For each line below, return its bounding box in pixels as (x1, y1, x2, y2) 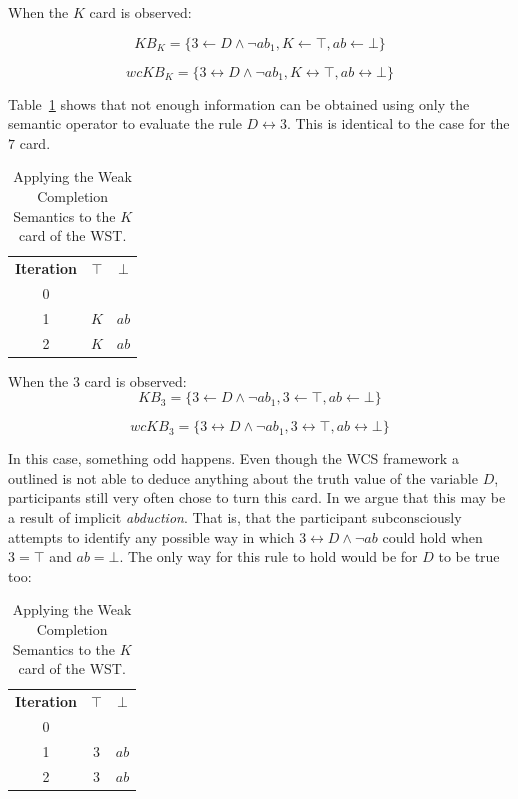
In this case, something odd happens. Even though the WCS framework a (8, 448, 459, 469)
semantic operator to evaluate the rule (8, 113, 242, 134)
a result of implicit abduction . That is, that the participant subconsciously (8, 507, 462, 527)
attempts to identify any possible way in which (8, 526, 295, 547)
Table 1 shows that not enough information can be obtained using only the (8, 93, 470, 114)
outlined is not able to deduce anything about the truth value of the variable (8, 467, 478, 488)
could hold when (382, 526, 483, 547)
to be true (438, 546, 500, 567)
